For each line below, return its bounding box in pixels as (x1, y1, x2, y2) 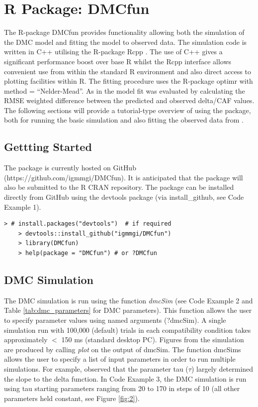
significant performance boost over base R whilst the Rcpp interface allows (4, 56, 232, 66)
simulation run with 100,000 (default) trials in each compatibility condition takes (4, 324, 251, 335)
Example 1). (4, 201, 41, 212)
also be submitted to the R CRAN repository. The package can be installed (4, 182, 234, 192)
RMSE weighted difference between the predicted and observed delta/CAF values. (4, 95, 255, 106)
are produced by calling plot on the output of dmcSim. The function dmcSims (4, 344, 241, 354)
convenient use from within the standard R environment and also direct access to (4, 66, 251, 76)
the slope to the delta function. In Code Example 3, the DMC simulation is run (4, 373, 247, 384)
